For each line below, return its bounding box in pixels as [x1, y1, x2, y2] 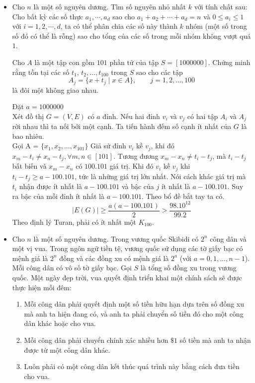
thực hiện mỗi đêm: [12, 282, 72, 292]
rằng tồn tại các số [12, 66, 70, 77]
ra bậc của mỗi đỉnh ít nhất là [12, 191, 104, 201]
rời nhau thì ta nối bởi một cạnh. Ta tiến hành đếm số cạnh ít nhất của [12, 121, 232, 131]
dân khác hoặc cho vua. [24, 318, 96, 328]
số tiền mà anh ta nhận [179, 334, 251, 345]
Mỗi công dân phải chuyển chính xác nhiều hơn [24, 334, 169, 345]
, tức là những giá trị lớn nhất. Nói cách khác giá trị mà [75, 171, 246, 181]
